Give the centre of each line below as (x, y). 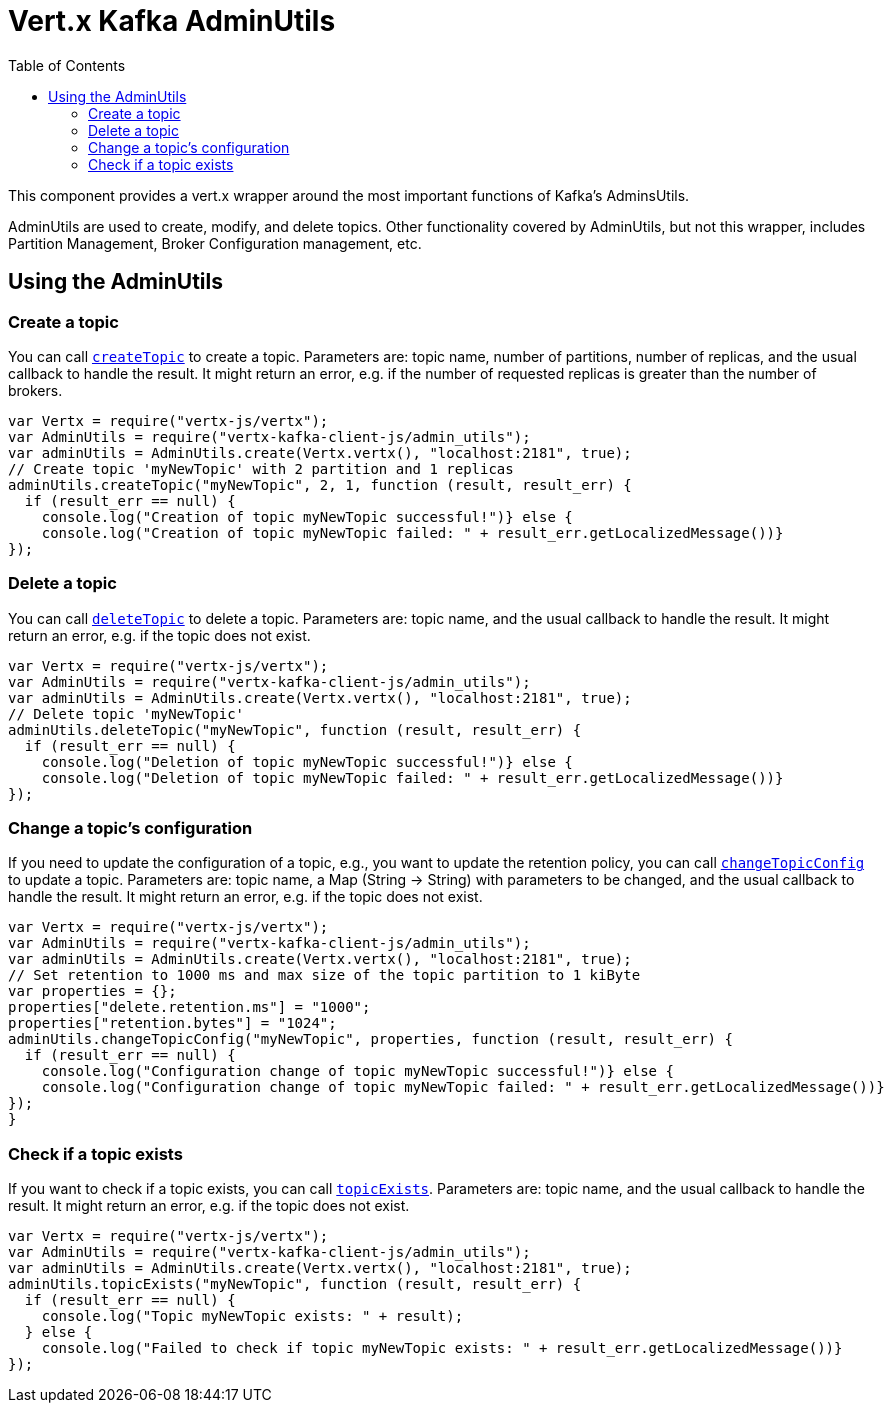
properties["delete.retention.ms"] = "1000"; (189, 1007)
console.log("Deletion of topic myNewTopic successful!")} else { (307, 761)
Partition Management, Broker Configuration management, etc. (215, 243)
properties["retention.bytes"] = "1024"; (172, 1023)
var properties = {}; (92, 991)
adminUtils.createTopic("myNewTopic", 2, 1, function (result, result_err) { (320, 484)
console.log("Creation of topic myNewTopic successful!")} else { (307, 516)
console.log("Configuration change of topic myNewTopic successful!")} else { (357, 1071)
